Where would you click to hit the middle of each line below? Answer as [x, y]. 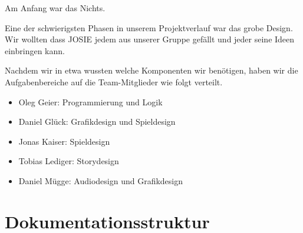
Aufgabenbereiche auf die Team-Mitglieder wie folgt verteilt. [114, 81]
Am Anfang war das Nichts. [55, 8]
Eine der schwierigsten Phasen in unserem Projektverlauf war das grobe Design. [149, 27]
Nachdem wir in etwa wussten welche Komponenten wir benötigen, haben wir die [151, 70]
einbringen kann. [35, 50]
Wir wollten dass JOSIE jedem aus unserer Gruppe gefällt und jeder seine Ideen [150, 39]
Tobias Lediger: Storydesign [69, 161]
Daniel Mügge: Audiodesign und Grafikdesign [101, 180]
